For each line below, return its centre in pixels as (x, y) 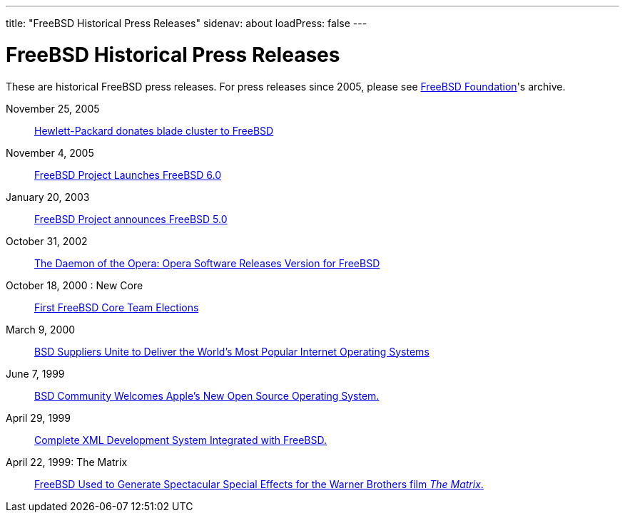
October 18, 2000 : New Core (75, 285)
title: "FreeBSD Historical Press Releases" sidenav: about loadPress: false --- (187, 23)
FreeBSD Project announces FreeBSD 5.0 (131, 219)
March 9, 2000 (41, 329)
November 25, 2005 (53, 108)
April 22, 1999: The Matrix (67, 462)
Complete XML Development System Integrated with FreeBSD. (181, 440)
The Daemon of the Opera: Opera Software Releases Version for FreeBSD (207, 263)
